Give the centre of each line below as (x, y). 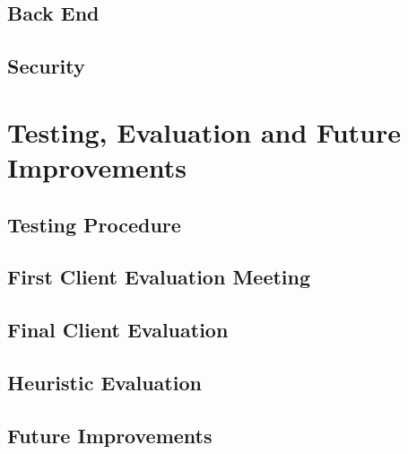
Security (46, 66)
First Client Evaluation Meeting (159, 277)
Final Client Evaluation (118, 330)
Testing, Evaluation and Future (204, 131)
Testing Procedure (94, 224)
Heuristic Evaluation (104, 382)
